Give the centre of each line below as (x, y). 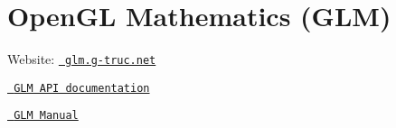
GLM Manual (46, 116)
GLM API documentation (82, 88)
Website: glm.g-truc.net (82, 59)
